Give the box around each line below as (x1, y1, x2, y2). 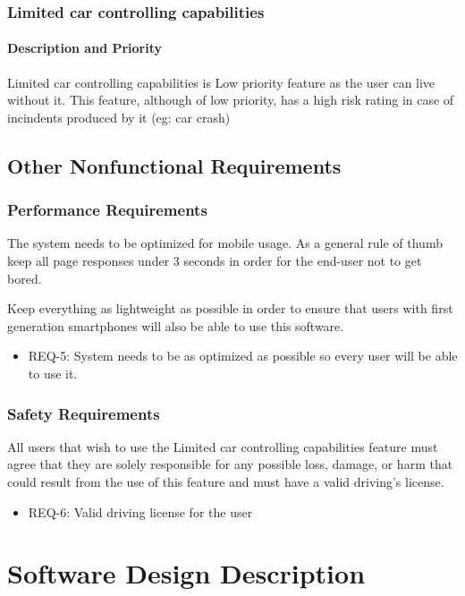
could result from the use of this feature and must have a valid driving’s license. (7, 472, 444, 490)
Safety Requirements (7, 402, 160, 424)
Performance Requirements (7, 199, 207, 221)
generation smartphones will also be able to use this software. (7, 316, 344, 335)
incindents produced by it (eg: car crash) (7, 107, 231, 126)
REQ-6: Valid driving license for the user (28, 502, 253, 521)
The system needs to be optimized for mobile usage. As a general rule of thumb (7, 234, 443, 252)
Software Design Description (7, 555, 366, 592)
